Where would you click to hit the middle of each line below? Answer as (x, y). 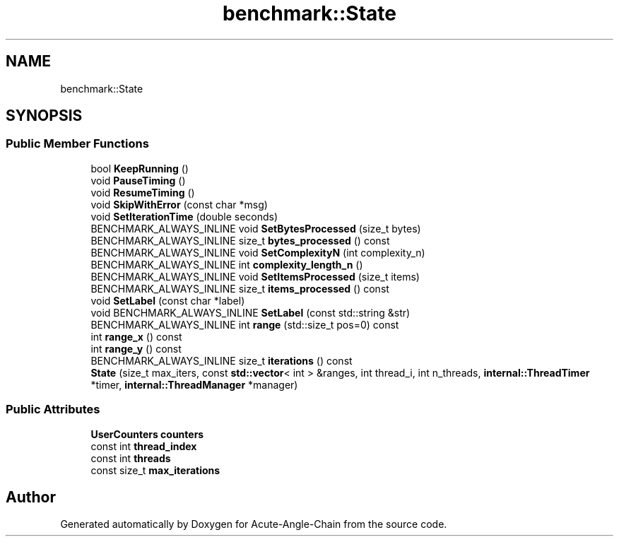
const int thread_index (144, 446)
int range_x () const (136, 336)
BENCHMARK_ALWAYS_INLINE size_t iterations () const (222, 360)
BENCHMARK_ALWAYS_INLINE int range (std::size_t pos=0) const (245, 324)
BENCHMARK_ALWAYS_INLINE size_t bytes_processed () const (240, 240)
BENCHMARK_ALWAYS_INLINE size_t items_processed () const (240, 288)
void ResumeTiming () (143, 192)
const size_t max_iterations (155, 470)
